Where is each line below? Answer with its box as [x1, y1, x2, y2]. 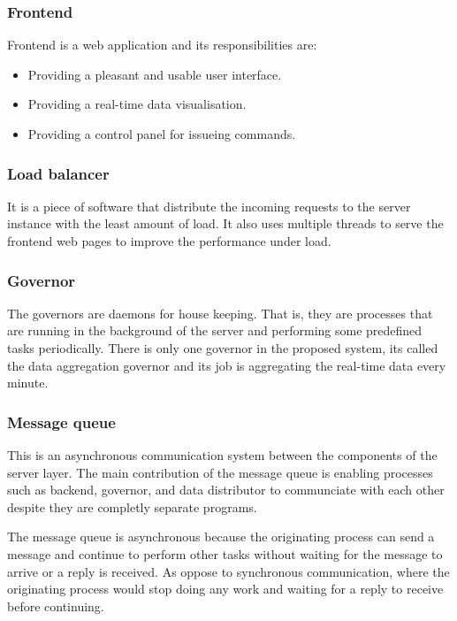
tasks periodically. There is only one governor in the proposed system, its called [7, 339, 438, 356]
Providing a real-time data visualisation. [27, 95, 247, 113]
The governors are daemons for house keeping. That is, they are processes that [7, 303, 433, 322]
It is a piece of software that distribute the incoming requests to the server [7, 196, 411, 215]
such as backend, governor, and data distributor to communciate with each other [7, 480, 445, 499]
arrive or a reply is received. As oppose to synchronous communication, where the [7, 562, 450, 580]
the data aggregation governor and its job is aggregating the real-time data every [7, 356, 446, 374]
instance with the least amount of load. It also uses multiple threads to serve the [7, 214, 444, 233]
